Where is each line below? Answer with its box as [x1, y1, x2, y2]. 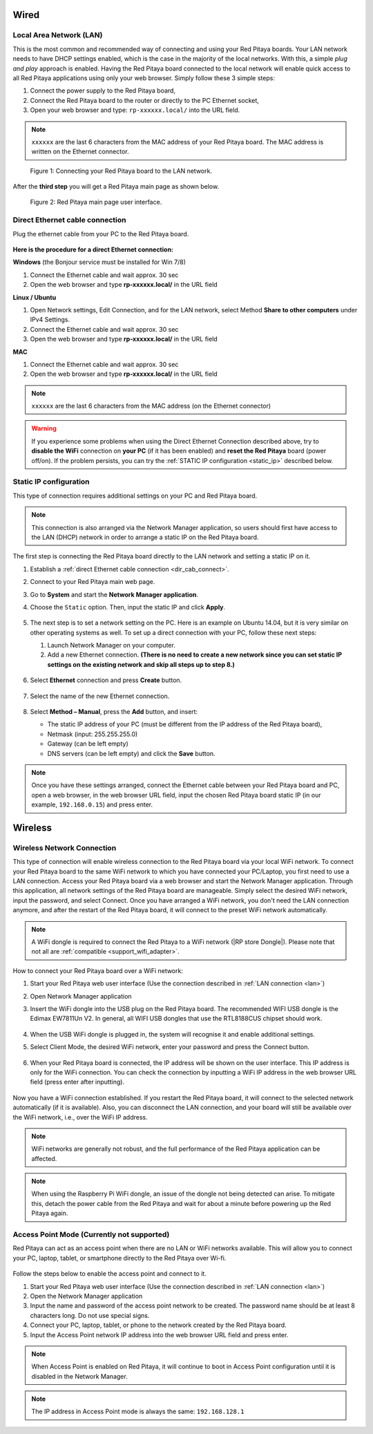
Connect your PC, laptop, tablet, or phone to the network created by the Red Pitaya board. [30, 1321, 287, 1330]
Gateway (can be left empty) [47, 739, 129, 748]
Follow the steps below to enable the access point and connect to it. [12, 1270, 207, 1278]
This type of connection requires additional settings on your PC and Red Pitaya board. [12, 491, 258, 500]
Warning [31, 424, 57, 433]
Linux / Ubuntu [12, 293, 57, 301]
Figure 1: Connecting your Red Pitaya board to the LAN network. [30, 167, 212, 175]
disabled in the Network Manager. [31, 1372, 128, 1380]
